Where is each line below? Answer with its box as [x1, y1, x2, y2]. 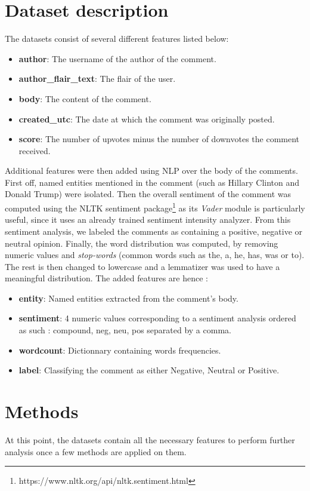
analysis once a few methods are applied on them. [5, 445, 187, 458]
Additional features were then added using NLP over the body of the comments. [5, 164, 298, 177]
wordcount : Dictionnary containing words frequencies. [18, 343, 221, 356]
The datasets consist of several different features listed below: [5, 32, 229, 45]
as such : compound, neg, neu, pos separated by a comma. [18, 324, 231, 336]
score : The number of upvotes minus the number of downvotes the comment [18, 133, 300, 145]
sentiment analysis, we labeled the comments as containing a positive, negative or [5, 225, 302, 237]
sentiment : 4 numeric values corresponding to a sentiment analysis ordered [18, 312, 296, 324]
